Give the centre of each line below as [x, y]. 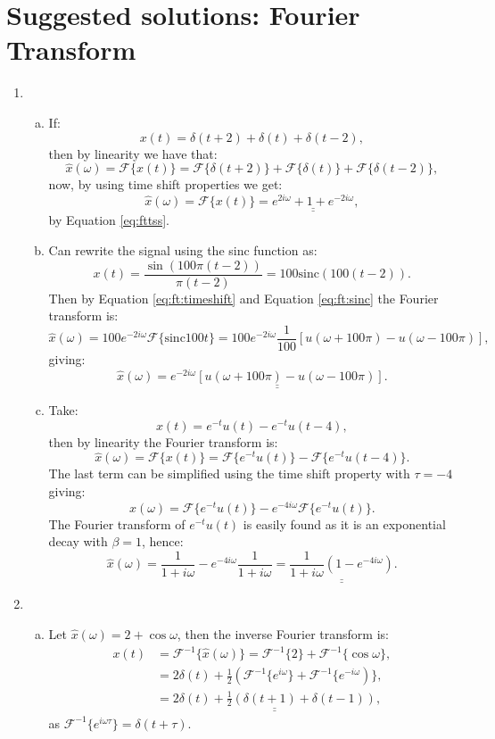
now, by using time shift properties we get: [165, 184]
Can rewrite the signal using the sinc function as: [183, 250]
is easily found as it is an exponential [344, 523]
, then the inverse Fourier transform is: [283, 633]
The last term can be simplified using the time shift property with [229, 473]
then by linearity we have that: [133, 153]
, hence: [162, 541]
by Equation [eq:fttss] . [109, 220]
